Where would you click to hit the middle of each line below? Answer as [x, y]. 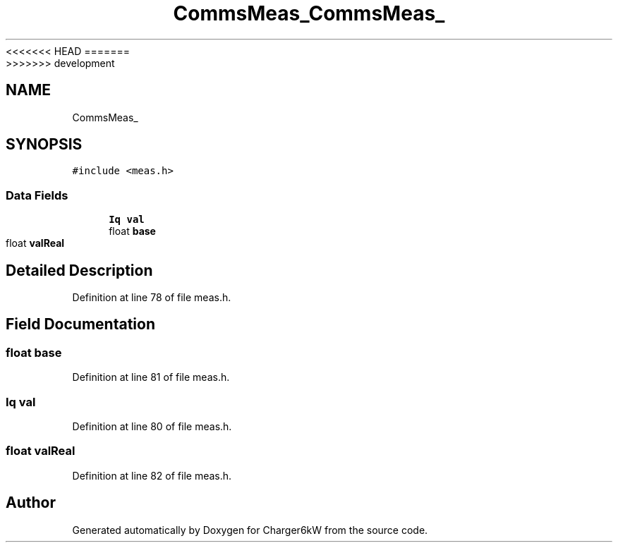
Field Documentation [80, 324]
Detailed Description [79, 270]
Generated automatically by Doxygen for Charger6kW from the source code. [250, 530]
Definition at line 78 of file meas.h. [152, 298]
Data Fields [37, 195]
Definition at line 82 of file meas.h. [152, 475]
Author [31, 503]
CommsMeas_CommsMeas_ [309, 13]
